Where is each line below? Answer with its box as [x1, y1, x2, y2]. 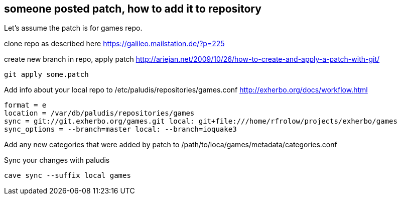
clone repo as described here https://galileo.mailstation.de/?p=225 [4, 39, 225, 48]
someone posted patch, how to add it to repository [4, 3, 261, 15]
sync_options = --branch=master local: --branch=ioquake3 [4, 125, 237, 134]
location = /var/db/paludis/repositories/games [4, 109, 195, 118]
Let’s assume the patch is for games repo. [4, 24, 143, 33]
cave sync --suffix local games [4, 171, 131, 180]
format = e [4, 101, 47, 110]
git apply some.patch [4, 70, 89, 79]
